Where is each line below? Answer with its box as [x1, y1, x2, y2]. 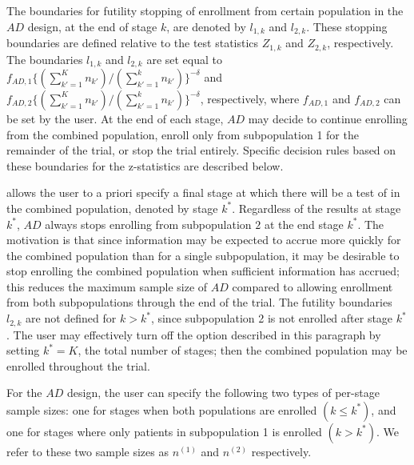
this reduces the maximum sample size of [6, 278, 208, 295]
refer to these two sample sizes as [6, 443, 169, 459]
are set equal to [146, 50, 222, 67]
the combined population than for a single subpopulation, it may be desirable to [6, 247, 400, 263]
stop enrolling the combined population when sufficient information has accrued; [6, 263, 400, 279]
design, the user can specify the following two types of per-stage [67, 384, 380, 401]
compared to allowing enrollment [232, 278, 393, 295]
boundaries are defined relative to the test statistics [6, 34, 259, 51]
